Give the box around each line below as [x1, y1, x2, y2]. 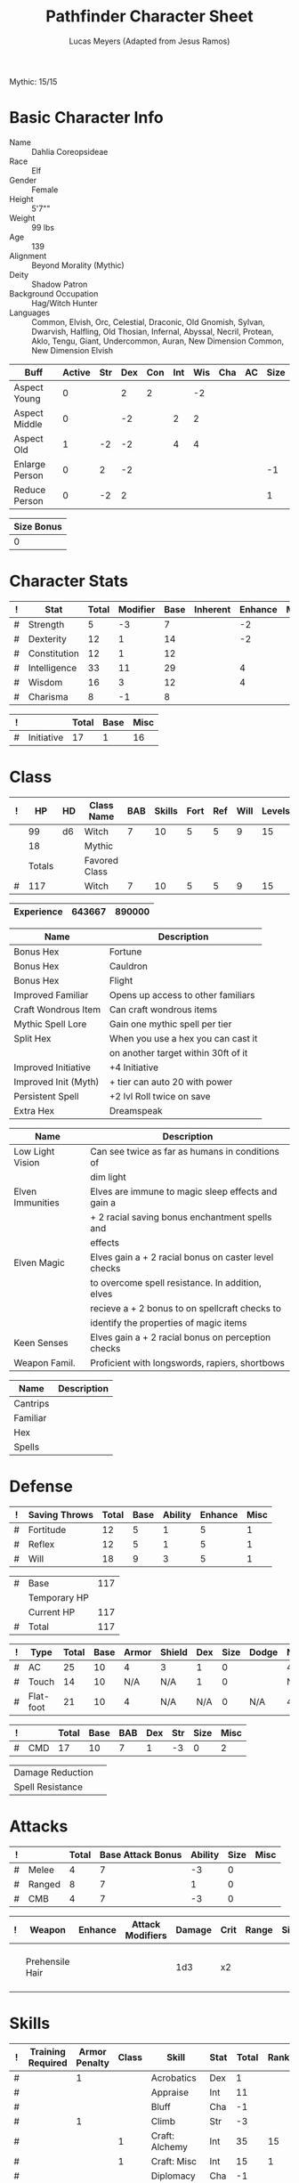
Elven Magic [13, 1256, 65, 1269]
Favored [84, 854, 118, 866]
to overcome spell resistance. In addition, [90, 1276, 263, 1288]
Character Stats [9, 572, 129, 591]
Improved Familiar [13, 988, 89, 1001]
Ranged [28, 1878, 61, 1890]
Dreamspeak [109, 1104, 163, 1116]
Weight [9, 212, 36, 223]
